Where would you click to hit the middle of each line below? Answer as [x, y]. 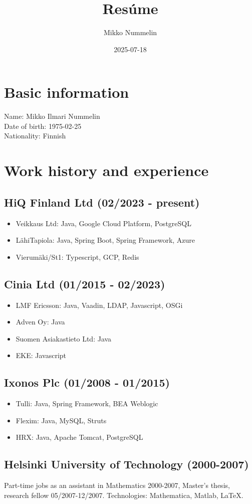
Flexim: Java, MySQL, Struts [61, 420]
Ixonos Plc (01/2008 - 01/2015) [87, 382]
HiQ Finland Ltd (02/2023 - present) [102, 202]
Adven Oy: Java [40, 322]
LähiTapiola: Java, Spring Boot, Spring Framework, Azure [105, 240]
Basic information [67, 92]
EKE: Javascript [41, 355]
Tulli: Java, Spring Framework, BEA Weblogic [87, 403]
